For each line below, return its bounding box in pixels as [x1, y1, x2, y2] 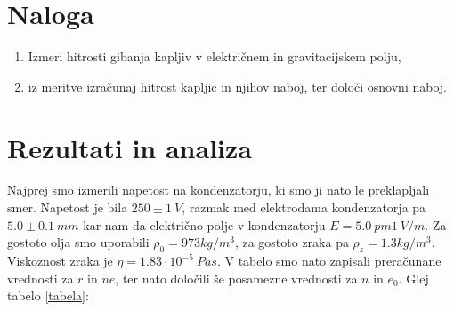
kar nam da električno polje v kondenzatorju [83, 215, 326, 234]
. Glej [398, 268, 429, 287]
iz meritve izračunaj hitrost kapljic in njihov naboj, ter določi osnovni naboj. [28, 76, 447, 95]
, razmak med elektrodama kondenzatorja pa [182, 198, 426, 217]
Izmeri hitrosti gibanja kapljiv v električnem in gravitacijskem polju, [28, 47, 401, 66]
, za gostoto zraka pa [234, 233, 349, 251]
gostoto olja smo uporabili [7, 233, 150, 251]
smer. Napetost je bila [7, 198, 128, 217]
